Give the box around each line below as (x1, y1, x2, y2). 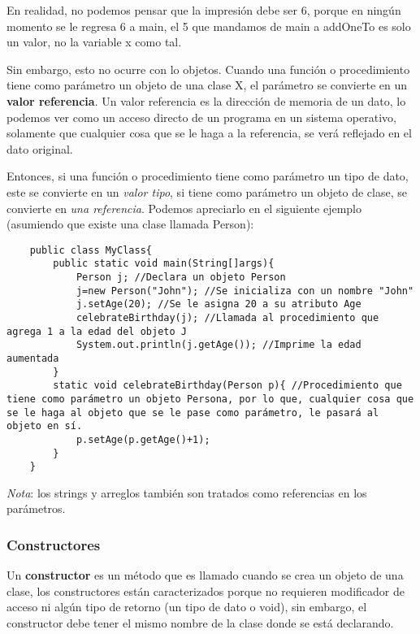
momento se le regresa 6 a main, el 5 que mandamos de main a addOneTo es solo (6, 17, 411, 34)
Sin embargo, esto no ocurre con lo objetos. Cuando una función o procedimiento (6, 60, 410, 77)
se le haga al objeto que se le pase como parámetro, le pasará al (6, 406, 379, 419)
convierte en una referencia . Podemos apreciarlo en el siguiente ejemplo (6, 199, 362, 216)
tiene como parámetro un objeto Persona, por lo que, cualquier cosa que (6, 393, 414, 405)
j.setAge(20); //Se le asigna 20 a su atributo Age (76, 298, 362, 310)
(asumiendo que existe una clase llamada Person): (6, 215, 254, 232)
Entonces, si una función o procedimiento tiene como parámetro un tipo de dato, (6, 167, 409, 185)
